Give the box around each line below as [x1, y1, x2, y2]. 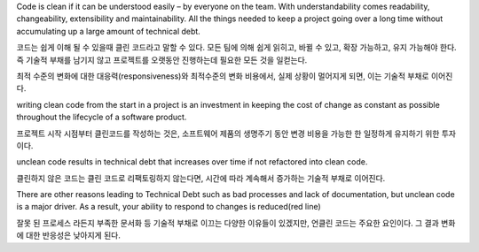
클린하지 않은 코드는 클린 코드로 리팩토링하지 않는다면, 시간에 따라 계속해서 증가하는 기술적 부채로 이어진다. [16, 172, 386, 183]
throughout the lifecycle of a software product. [16, 111, 187, 123]
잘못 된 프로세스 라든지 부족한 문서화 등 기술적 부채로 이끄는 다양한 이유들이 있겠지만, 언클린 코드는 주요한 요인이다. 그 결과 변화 [16, 218, 456, 228]
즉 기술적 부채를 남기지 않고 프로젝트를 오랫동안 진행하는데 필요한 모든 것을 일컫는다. [16, 54, 308, 65]
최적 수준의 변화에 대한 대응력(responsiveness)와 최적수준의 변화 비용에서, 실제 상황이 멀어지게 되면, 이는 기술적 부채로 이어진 [16, 71, 453, 81]
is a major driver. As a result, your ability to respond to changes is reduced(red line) [16, 202, 321, 212]
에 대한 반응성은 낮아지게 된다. [16, 230, 122, 241]
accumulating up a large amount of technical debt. [16, 26, 201, 36]
